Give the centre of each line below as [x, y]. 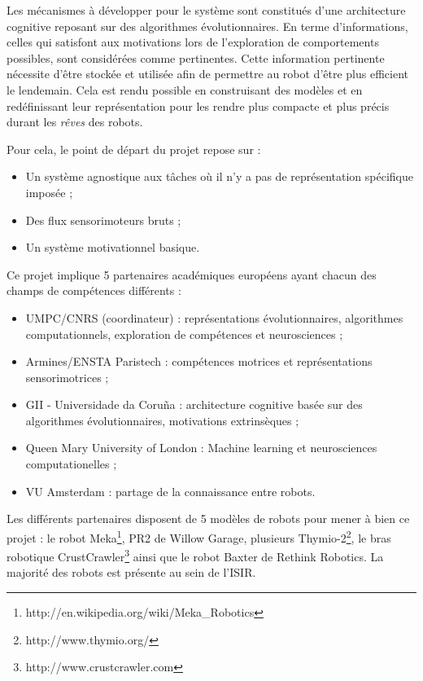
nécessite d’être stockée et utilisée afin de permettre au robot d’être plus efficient [208, 74]
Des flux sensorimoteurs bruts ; [103, 220]
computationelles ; [71, 464]
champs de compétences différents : [94, 290]
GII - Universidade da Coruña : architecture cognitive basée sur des [194, 404]
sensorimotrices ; [67, 377]
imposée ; [49, 192]
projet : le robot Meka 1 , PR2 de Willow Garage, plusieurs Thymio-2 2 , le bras [199, 536]
